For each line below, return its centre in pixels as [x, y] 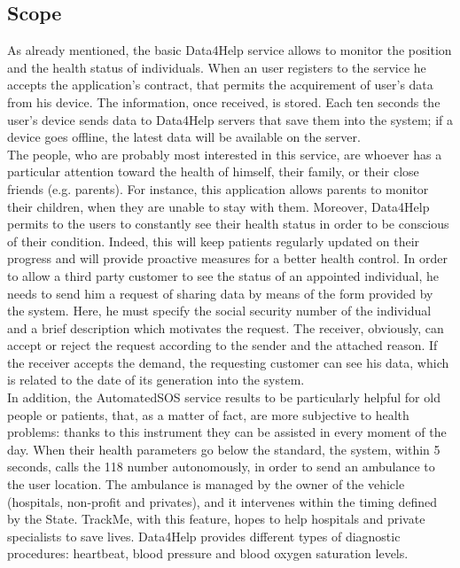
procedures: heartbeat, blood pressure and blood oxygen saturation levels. [208, 553]
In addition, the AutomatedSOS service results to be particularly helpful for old [224, 397]
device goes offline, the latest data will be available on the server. [184, 137]
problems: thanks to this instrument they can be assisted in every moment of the [227, 432]
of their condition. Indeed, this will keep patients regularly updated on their [214, 241]
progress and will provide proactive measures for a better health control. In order [227, 258]
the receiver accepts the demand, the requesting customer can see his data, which [228, 362]
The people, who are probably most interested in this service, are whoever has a [225, 154]
